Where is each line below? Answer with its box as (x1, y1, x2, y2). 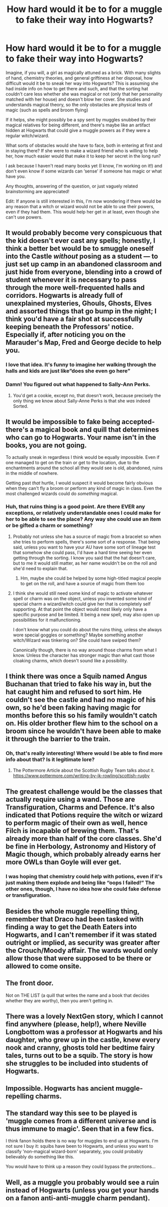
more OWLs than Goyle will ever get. (5, 857, 121, 866)
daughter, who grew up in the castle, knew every (5, 1036, 160, 1044)
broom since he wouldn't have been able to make (5, 727, 161, 736)
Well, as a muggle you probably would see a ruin (5, 1178, 159, 1186)
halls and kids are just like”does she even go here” (5, 368, 130, 375)
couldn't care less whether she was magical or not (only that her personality (5, 91, 162, 97)
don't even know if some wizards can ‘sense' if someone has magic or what (5, 168, 162, 174)
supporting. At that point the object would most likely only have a (12, 606, 147, 612)
